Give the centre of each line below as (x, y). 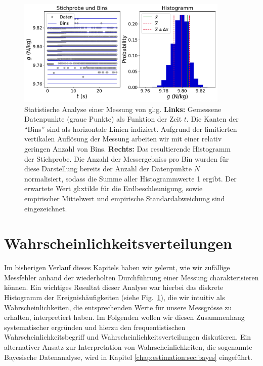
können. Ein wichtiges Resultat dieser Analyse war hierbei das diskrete (114, 287)
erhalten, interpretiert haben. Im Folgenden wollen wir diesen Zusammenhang (124, 317)
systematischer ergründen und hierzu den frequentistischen (95, 327)
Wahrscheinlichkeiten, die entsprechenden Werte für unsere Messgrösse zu (118, 307)
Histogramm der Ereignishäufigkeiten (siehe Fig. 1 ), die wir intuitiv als (115, 297)
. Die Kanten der (212, 119)
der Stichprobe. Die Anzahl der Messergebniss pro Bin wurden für (127, 158)
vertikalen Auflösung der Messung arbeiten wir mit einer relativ (123, 139)
